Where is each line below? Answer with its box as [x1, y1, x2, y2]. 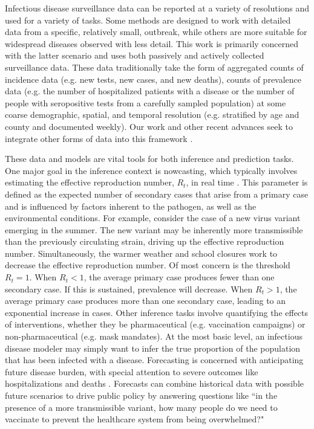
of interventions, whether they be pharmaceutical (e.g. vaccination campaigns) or [5, 318, 306, 331]
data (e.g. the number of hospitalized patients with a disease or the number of [5, 85, 295, 97]
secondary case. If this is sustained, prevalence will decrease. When [5, 282, 253, 295]
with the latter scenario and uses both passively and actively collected [5, 49, 264, 62]
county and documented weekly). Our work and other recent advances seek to [5, 120, 293, 132]
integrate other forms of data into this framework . [5, 132, 193, 144]
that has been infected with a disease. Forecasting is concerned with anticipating [5, 353, 304, 366]
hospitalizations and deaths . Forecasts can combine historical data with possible [5, 377, 304, 390]
